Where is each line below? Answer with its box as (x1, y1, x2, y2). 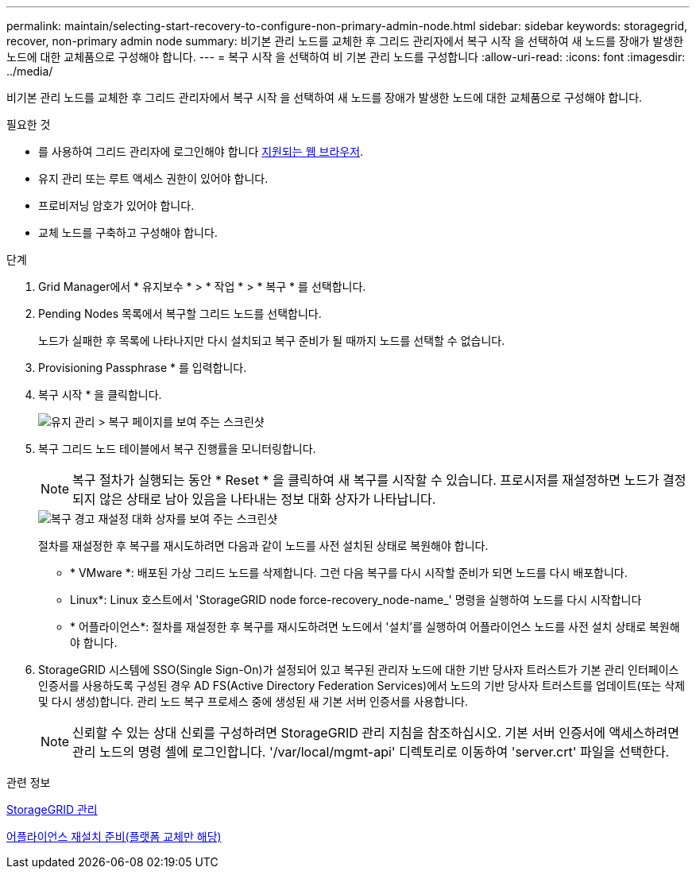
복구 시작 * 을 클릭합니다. (38, 388, 162, 401)
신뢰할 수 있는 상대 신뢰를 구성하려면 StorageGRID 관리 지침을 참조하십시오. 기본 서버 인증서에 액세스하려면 (72, 725, 679, 741)
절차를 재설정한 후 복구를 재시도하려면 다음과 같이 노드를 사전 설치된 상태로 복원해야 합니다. (38, 539, 489, 552)
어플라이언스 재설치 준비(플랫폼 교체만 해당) (6, 830, 222, 843)
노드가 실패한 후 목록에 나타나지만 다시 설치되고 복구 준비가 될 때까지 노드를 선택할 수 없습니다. (38, 334, 505, 347)
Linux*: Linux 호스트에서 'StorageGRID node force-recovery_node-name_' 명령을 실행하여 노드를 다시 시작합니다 (70, 593, 642, 606)
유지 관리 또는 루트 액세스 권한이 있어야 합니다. (38, 172, 269, 185)
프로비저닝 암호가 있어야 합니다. (38, 199, 195, 212)
